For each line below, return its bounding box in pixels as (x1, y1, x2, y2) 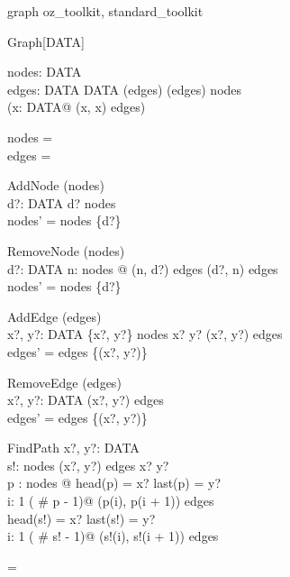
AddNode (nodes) (7, 176, 104, 195)
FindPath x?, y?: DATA (7, 438, 140, 457)
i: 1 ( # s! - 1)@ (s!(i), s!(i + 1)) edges (7, 527, 219, 545)
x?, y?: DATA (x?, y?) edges (7, 390, 164, 409)
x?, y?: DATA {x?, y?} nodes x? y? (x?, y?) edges (7, 325, 283, 343)
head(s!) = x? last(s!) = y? (7, 508, 156, 527)
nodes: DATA (7, 62, 82, 81)
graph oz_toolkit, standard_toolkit (7, 2, 204, 20)
